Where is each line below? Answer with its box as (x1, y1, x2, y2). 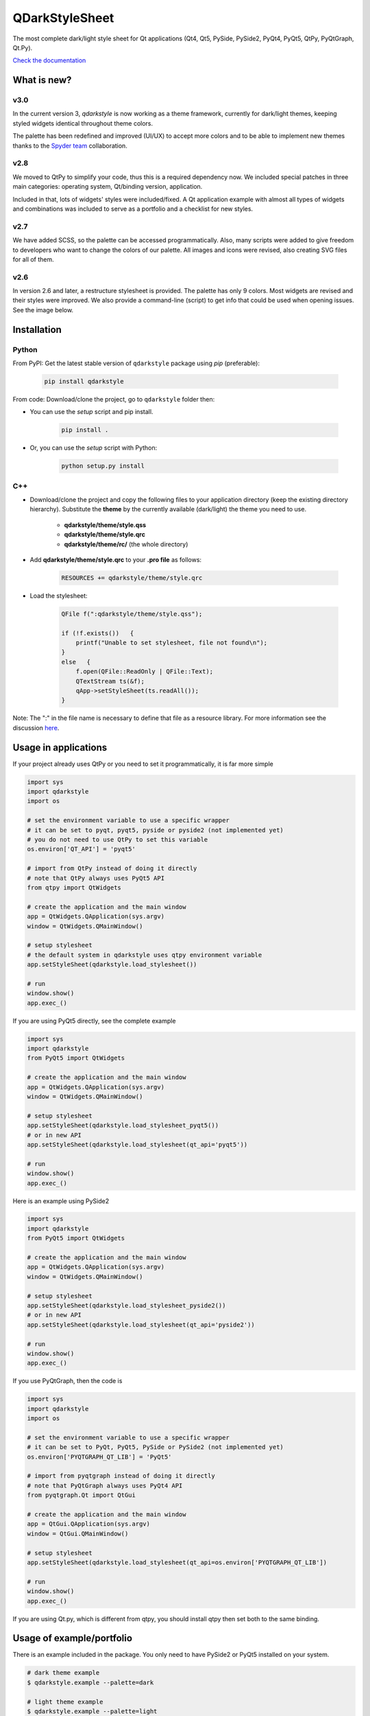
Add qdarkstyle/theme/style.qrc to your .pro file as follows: (29, 555, 202, 564)
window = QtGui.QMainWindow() (27, 1529, 129, 1538)
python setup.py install (61, 462, 145, 470)
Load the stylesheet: (29, 591, 88, 600)
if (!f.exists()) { (61, 629, 134, 637)
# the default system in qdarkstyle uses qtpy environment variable (27, 951, 262, 959)
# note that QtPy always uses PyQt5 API (27, 874, 164, 882)
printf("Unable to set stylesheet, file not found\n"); (75, 639, 268, 647)
